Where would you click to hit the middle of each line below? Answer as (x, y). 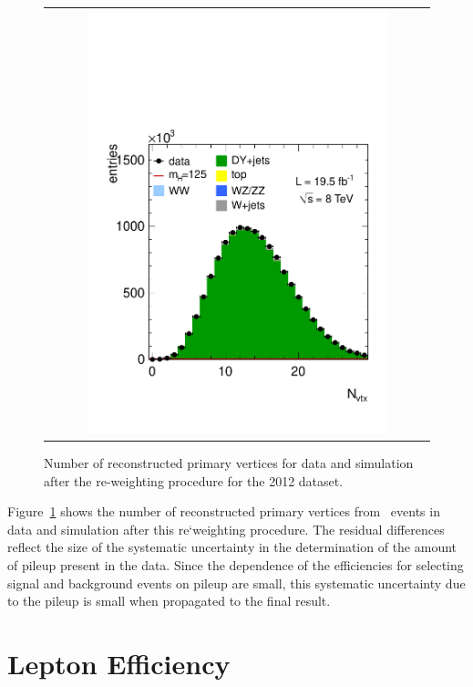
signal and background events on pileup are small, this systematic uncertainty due (236, 583)
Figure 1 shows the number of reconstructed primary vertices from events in (224, 511)
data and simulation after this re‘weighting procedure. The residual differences (226, 529)
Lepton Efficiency (119, 663)
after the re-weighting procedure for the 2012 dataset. (194, 480)
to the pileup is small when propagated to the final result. (169, 601)
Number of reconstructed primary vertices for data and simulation (229, 462)
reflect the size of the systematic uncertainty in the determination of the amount (232, 547)
